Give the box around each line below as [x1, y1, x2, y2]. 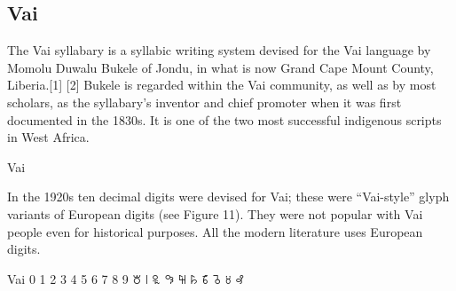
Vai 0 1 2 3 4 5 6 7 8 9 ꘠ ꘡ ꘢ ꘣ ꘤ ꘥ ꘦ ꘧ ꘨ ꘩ [7, 269, 245, 287]
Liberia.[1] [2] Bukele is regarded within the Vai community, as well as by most [7, 75, 436, 94]
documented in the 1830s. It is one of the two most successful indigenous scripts [7, 110, 442, 129]
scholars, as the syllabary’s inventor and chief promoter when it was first [7, 92, 402, 111]
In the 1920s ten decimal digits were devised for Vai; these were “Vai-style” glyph [7, 187, 450, 206]
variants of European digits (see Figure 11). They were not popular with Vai [7, 204, 423, 223]
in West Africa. [7, 128, 90, 146]
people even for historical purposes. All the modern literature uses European [7, 222, 423, 240]
